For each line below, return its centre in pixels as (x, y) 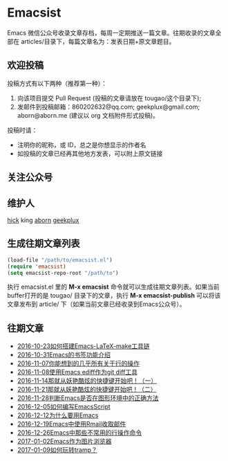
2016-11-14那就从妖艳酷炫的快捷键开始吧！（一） (87, 381)
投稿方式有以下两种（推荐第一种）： (57, 83)
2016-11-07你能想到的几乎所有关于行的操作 (78, 363)
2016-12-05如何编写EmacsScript (64, 407)
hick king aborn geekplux (43, 220)
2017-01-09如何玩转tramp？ (57, 450)
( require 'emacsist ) (37, 266)
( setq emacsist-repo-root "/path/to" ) (63, 273)
